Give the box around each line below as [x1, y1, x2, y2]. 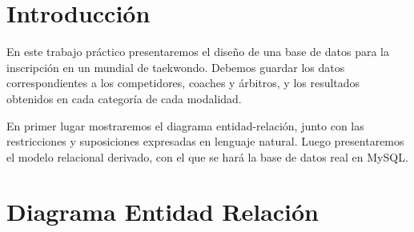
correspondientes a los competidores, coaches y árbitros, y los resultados [6, 74, 360, 91]
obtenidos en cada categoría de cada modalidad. [6, 90, 242, 106]
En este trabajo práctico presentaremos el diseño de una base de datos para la [6, 43, 389, 60]
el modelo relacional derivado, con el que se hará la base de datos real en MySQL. [6, 148, 408, 165]
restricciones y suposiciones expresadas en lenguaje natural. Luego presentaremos [6, 133, 404, 150]
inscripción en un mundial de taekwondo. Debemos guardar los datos [6, 58, 345, 75]
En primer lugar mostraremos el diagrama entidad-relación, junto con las [6, 117, 364, 134]
